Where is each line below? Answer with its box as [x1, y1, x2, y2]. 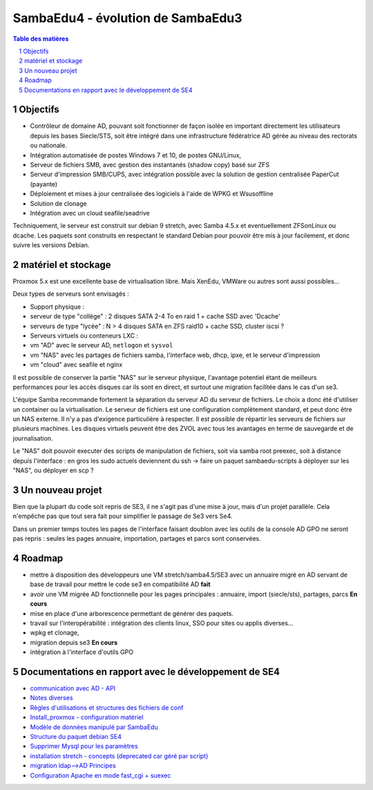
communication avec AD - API [30, 684, 116, 693]
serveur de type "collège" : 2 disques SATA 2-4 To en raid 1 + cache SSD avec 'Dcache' [30, 312, 280, 320]
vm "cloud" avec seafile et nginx [30, 360, 123, 369]
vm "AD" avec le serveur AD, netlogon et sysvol [30, 341, 173, 349]
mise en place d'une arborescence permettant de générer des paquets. [30, 609, 234, 617]
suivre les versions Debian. [12, 241, 90, 249]
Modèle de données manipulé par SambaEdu [30, 722, 158, 731]
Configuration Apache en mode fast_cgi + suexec [30, 771, 171, 780]
